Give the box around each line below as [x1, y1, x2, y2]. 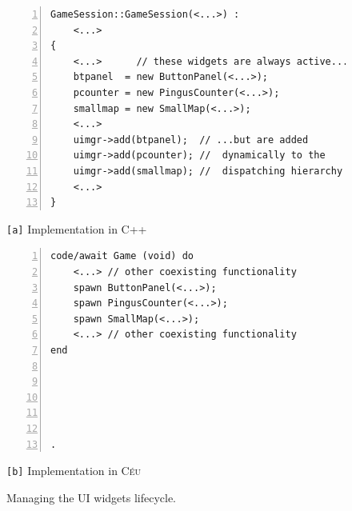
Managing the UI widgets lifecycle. [6, 489, 177, 505]
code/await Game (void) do [50, 250, 194, 262]
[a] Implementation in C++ [6, 220, 147, 237]
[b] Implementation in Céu [6, 462, 142, 479]
